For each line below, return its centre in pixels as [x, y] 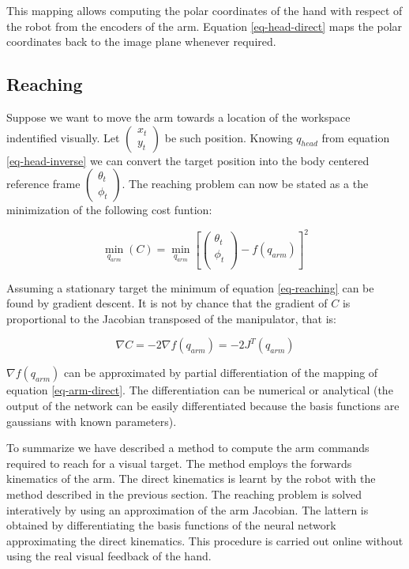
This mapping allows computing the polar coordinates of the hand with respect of [204, 10]
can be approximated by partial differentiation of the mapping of [221, 373]
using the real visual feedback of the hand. [109, 556]
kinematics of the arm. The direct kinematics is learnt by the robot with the [191, 479]
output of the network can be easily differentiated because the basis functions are [203, 406]
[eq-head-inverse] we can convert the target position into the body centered [188, 160]
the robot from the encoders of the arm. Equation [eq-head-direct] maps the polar [204, 26]
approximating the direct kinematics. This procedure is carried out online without [205, 540]
